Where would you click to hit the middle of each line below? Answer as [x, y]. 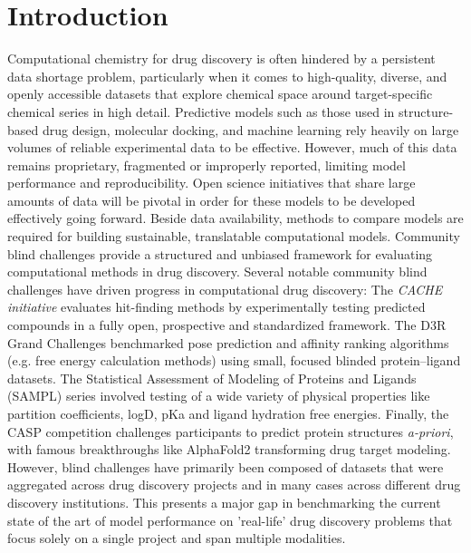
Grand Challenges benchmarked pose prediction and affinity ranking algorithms [228, 342]
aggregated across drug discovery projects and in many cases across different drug [234, 485]
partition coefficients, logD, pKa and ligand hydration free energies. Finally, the [228, 413]
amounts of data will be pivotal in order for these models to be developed [211, 200]
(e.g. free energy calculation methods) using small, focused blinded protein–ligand [234, 360]
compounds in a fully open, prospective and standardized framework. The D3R [227, 325]
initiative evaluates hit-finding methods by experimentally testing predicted [216, 307]
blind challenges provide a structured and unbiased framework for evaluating [220, 253]
